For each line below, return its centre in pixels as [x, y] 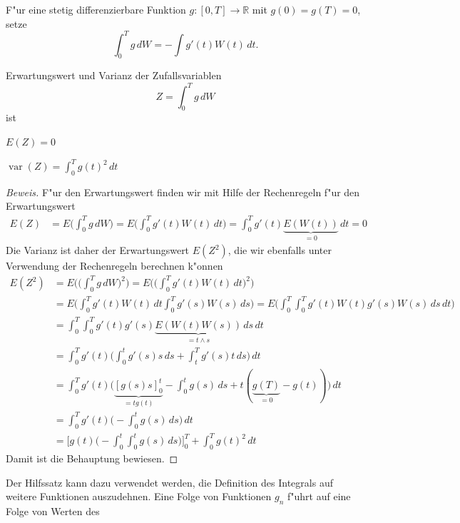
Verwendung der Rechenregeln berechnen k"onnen [114, 266]
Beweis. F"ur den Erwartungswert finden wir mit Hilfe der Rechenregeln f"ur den [183, 192]
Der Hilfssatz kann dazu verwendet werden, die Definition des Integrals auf [169, 482]
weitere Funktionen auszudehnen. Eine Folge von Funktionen [139, 496]
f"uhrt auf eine [319, 496]
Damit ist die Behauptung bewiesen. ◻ [92, 458]
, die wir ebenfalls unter [280, 250]
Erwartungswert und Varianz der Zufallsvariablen [114, 75]
